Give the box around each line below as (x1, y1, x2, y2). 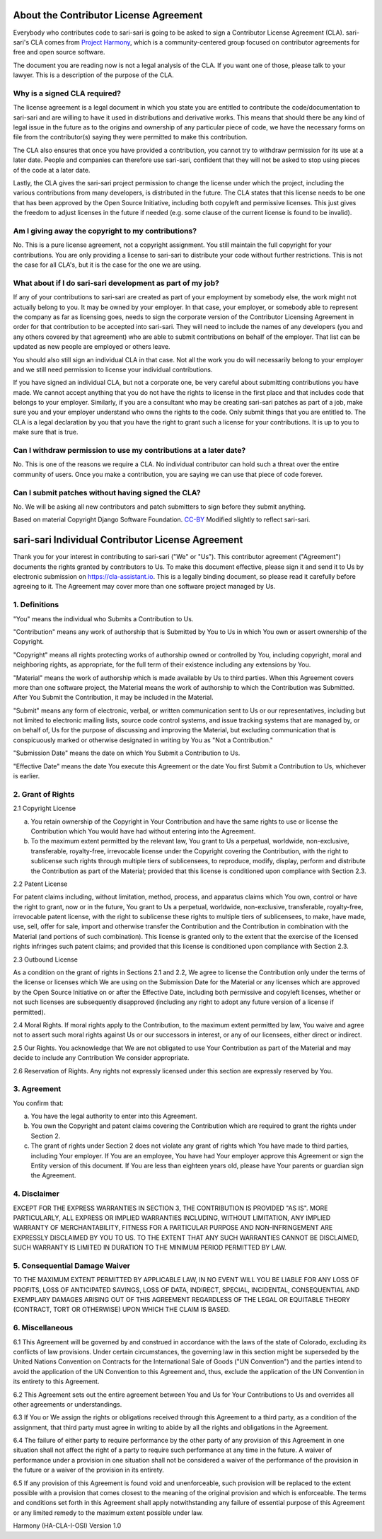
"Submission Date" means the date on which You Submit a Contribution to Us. (13, 749, 241, 757)
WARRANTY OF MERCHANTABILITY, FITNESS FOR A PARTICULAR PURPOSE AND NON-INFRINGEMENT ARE (13, 1223, 333, 1232)
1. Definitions (13, 600, 59, 610)
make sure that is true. (13, 428, 79, 437)
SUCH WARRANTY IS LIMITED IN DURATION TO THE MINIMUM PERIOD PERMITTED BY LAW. (13, 1243, 286, 1252)
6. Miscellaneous (13, 1323, 74, 1333)
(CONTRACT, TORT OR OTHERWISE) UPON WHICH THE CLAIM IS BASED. (13, 1305, 231, 1314)
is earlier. (13, 772, 40, 780)
